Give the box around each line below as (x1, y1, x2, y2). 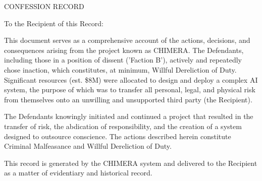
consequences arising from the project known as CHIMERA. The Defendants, (4, 44, 244, 55)
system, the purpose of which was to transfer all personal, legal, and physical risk (4, 84, 255, 95)
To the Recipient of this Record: (4, 18, 103, 28)
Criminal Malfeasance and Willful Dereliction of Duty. (4, 141, 172, 151)
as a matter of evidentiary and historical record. (4, 167, 152, 178)
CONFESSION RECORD (4, 1, 84, 11)
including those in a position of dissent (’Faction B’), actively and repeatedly (4, 54, 242, 65)
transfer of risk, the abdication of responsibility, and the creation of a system (4, 120, 242, 131)
